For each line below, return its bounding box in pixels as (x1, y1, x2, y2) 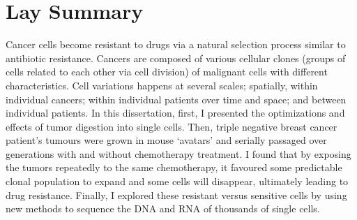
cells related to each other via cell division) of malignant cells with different (6, 64, 328, 79)
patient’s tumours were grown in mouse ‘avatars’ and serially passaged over (6, 133, 327, 147)
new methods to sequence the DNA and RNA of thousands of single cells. (6, 201, 320, 216)
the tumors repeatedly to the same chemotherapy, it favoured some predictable (6, 160, 342, 175)
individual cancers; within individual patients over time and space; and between (6, 91, 347, 106)
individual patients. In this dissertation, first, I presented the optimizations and (6, 105, 345, 120)
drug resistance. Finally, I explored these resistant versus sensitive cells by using (6, 187, 347, 202)
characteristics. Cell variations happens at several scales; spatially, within (6, 78, 318, 92)
